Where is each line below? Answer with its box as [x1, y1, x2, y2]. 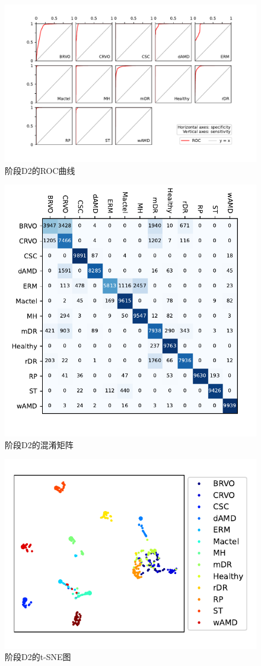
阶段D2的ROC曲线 [5, 164, 75, 176]
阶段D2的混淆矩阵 [5, 438, 74, 451]
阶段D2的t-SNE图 [5, 651, 71, 663]
